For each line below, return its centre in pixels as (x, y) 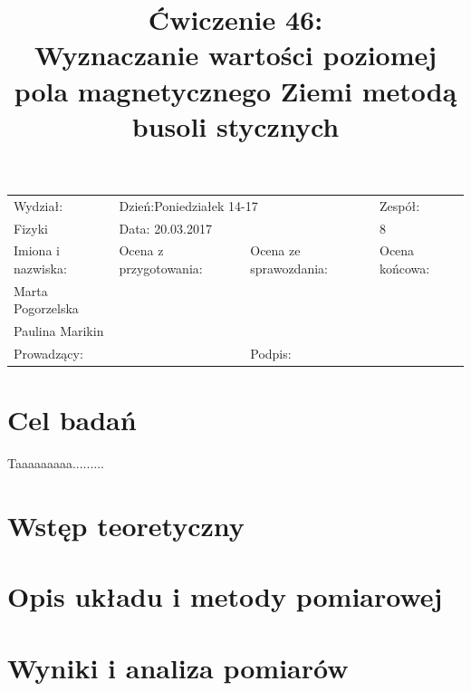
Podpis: (271, 354)
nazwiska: (40, 268)
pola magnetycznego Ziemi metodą (235, 90)
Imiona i (37, 250)
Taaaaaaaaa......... (56, 463)
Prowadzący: (48, 354)
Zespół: (399, 205)
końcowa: (404, 268)
